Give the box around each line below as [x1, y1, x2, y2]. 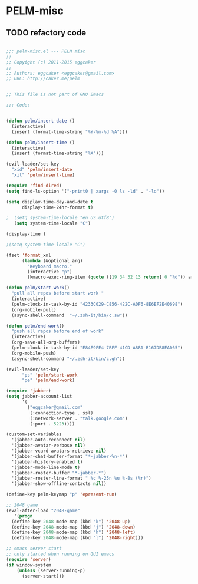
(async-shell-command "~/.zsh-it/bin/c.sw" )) [11, 312, 128, 318]
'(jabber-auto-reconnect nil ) [11, 437, 85, 443]
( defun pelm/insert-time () [6, 140, 75, 146]
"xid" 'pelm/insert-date [11, 167, 72, 173]
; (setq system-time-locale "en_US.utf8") [6, 215, 115, 221]
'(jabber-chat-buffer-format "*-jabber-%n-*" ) [11, 453, 128, 459]
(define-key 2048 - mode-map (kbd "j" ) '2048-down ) [11, 524, 136, 530]
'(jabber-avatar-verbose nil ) [11, 443, 85, 448]
